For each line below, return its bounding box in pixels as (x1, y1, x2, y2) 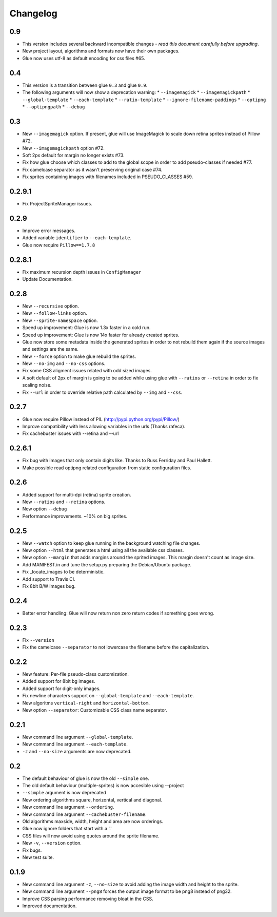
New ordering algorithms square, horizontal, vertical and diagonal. (22, 796, 163, 803)
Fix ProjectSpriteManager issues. (22, 201, 92, 207)
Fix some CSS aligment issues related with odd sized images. (22, 368, 152, 374)
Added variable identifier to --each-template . (22, 235, 132, 241)
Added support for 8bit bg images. (22, 678, 95, 684)
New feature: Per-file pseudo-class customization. (22, 671, 129, 677)
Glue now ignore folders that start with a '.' (22, 826, 112, 832)
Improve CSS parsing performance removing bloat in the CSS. (22, 895, 153, 902)
